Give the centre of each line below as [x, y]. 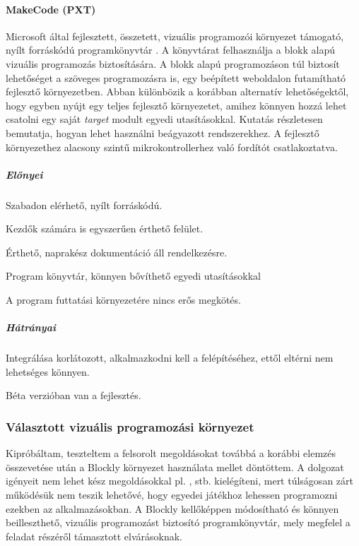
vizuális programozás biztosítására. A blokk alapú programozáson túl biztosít [173, 63]
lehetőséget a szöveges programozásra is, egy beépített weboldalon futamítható [176, 77]
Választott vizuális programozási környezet [130, 426]
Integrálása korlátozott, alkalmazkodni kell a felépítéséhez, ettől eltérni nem [170, 358]
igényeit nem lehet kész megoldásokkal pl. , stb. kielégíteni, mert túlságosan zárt [179, 481]
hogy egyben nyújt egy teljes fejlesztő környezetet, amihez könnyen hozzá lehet [176, 105]
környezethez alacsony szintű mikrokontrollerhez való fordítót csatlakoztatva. [172, 147]
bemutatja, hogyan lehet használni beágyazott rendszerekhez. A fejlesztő [163, 132]
